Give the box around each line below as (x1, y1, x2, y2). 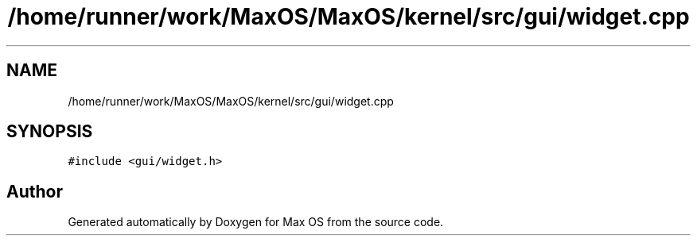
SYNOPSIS (6, 121, 93, 142)
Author (6, 181, 63, 202)
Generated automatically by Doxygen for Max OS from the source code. (68, 215, 444, 229)
